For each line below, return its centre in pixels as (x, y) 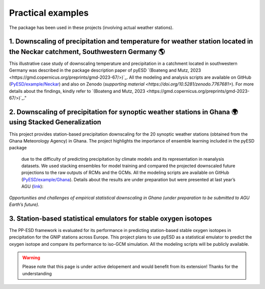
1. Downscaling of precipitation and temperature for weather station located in (131, 42)
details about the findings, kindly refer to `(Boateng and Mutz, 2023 (77, 91)
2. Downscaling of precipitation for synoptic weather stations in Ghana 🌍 (123, 112)
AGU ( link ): (32, 186)
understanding (37, 273)
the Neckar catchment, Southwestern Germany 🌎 (87, 52)
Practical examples (49, 13)
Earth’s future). (24, 204)
